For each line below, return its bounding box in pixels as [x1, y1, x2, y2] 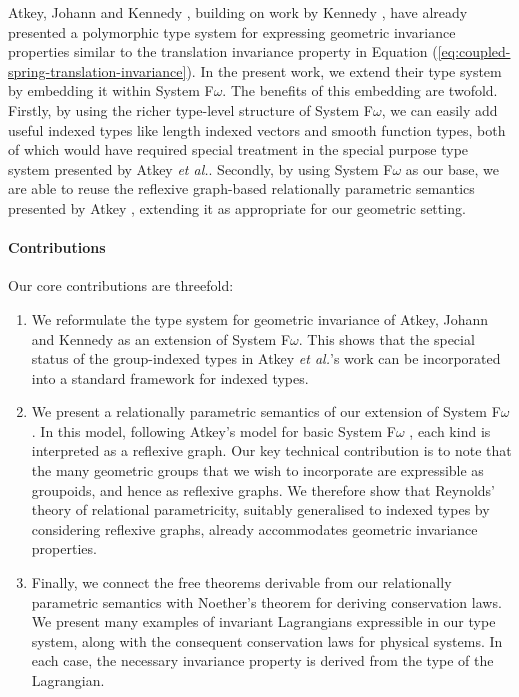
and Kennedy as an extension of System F [31, 328, 291, 349]
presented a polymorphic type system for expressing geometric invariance [8, 21, 456, 42]
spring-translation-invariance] [8, 60, 187, 81]
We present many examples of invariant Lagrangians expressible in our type [31, 611, 496, 632]
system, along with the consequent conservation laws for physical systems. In [31, 630, 503, 651]
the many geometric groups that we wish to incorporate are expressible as [31, 460, 484, 481]
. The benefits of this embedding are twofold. [222, 80, 498, 101]
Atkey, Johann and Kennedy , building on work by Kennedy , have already [8, 2, 468, 22]
